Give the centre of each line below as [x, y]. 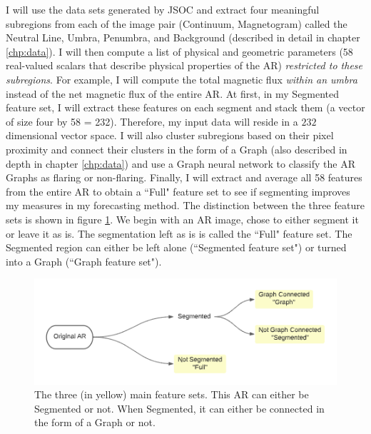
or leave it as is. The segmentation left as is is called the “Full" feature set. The [179, 233]
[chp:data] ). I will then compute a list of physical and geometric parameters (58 [179, 51]
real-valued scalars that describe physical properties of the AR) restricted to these [184, 65]
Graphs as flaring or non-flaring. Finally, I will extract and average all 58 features [184, 177]
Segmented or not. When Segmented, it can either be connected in [179, 408]
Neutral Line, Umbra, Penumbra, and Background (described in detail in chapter [183, 37]
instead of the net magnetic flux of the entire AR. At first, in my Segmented [173, 93]
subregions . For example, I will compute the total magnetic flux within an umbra [182, 79]
